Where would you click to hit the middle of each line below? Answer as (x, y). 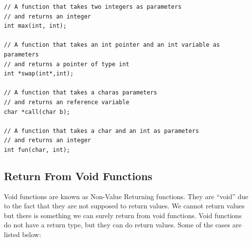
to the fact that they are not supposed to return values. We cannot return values (124, 206)
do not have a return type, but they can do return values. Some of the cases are (123, 225)
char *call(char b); (37, 112)
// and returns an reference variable (67, 102)
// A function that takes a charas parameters (81, 93)
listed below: (23, 234)
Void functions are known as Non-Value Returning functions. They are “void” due (126, 196)
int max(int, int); (35, 26)
